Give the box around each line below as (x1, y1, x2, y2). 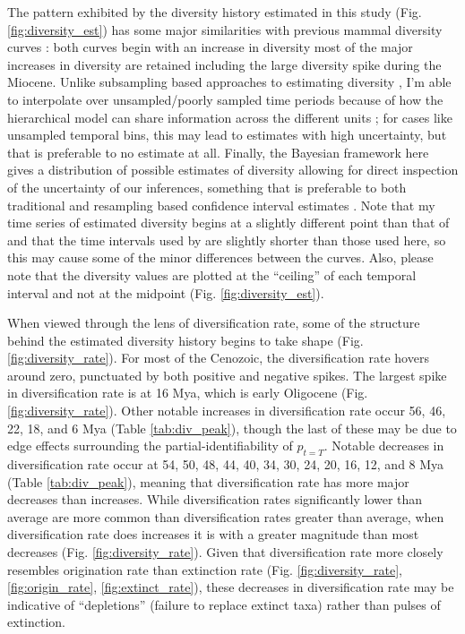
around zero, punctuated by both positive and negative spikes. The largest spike (7, 365, 447, 384)
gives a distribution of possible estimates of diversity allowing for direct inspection (7, 160, 459, 179)
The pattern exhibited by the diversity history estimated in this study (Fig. (7, 3, 422, 21)
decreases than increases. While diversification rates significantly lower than (7, 490, 423, 509)
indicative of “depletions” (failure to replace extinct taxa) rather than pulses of (7, 595, 441, 613)
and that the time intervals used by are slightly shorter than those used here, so (7, 230, 446, 249)
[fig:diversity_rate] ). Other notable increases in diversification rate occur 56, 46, (7, 401, 446, 420)
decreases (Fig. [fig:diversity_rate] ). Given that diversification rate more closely (7, 543, 443, 561)
